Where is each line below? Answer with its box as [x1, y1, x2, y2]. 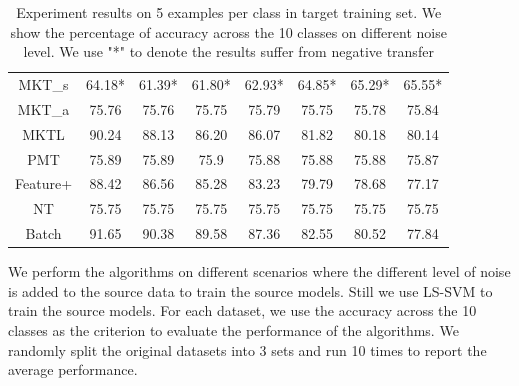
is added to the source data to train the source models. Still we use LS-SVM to [8, 280, 493, 301]
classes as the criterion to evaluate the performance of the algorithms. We [8, 319, 459, 340]
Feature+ [15, 173, 73, 194]
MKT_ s [18, 74, 69, 95]
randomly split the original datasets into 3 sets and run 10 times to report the [8, 339, 487, 360]
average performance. [8, 359, 138, 380]
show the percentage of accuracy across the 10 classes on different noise [10, 21, 447, 42]
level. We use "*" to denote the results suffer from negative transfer [23, 41, 434, 62]
